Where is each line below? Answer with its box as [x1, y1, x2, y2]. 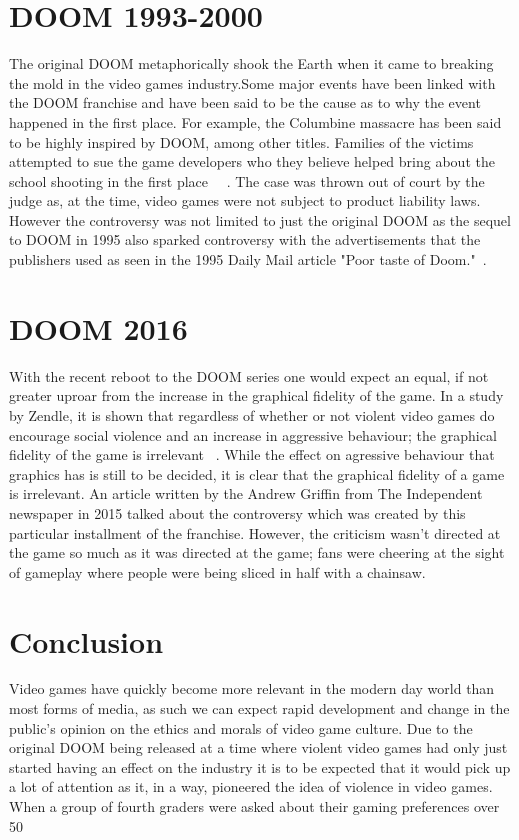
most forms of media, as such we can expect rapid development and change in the [9, 698, 510, 719]
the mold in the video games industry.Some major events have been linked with [9, 72, 496, 93]
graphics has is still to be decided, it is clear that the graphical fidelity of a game [9, 463, 505, 484]
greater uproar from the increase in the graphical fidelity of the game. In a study [9, 385, 504, 406]
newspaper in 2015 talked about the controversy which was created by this [9, 502, 466, 523]
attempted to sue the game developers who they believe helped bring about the [9, 151, 495, 172]
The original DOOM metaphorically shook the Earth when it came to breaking [9, 53, 494, 74]
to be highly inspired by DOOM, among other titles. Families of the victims [9, 131, 474, 152]
